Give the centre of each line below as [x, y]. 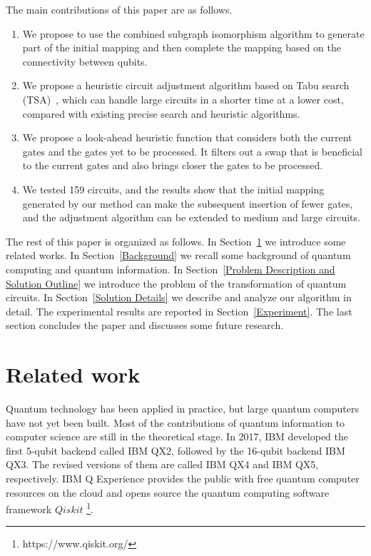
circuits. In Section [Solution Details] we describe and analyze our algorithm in [179, 297]
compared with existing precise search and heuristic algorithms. [161, 113]
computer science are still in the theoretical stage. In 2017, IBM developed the [177, 436]
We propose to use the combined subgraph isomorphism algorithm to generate [193, 33]
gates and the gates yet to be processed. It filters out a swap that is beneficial [192, 151]
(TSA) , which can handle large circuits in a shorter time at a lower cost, [183, 99]
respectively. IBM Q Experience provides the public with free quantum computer [183, 478]
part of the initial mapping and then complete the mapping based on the [182, 47]
